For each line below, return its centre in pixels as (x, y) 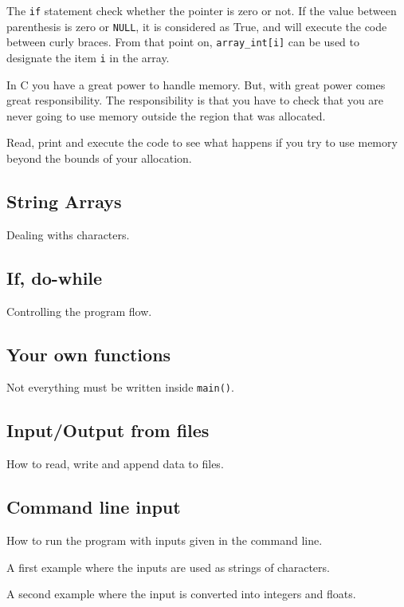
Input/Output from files (108, 430)
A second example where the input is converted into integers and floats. (181, 594)
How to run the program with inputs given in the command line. (165, 540)
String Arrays (64, 201)
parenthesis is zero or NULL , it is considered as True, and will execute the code (197, 26)
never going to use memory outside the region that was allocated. (166, 115)
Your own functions (89, 354)
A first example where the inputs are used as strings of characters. (168, 567)
